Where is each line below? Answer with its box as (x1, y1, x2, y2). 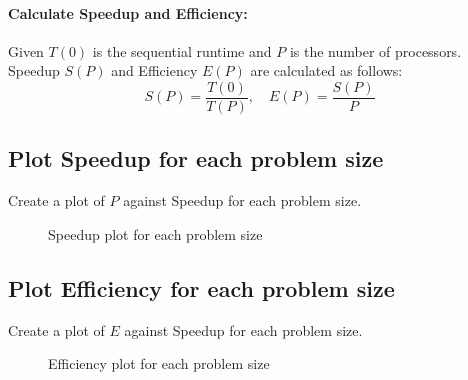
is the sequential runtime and (92, 40, 272, 61)
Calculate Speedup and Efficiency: (8, 2, 248, 23)
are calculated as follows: (250, 60, 403, 81)
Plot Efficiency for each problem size (8, 272, 395, 303)
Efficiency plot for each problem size (48, 353, 270, 374)
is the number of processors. (289, 40, 462, 61)
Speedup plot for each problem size (48, 223, 263, 244)
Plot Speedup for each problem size (8, 143, 384, 174)
